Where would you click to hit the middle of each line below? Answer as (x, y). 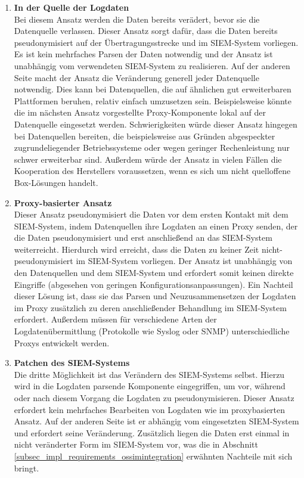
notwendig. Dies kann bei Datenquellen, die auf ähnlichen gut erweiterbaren (153, 89)
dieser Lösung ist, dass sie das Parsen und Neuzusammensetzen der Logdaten (155, 296)
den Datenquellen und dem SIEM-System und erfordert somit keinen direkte (154, 273)
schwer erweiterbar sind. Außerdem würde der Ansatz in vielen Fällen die (148, 159)
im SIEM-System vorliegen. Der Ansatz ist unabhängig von (184, 261)
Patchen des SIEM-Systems (72, 363)
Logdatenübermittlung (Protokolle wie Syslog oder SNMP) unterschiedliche (152, 331)
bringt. (27, 468)
